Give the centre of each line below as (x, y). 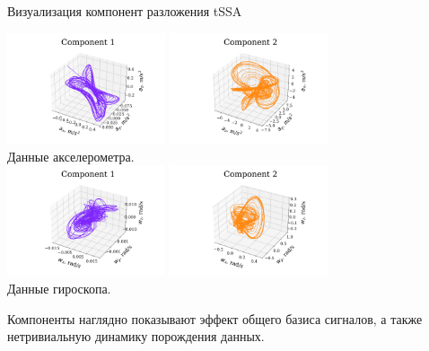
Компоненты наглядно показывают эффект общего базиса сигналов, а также (215, 318)
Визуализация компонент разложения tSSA (125, 11)
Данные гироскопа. (59, 289)
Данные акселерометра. (71, 156)
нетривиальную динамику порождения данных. (136, 336)
